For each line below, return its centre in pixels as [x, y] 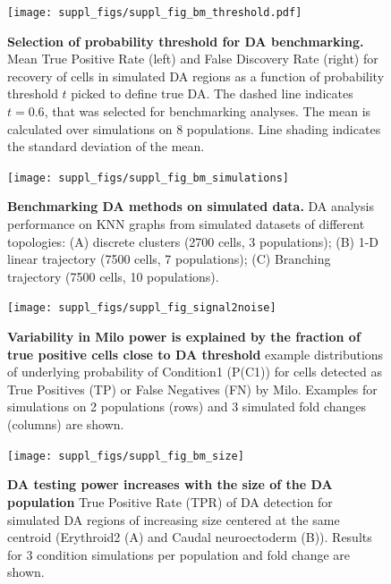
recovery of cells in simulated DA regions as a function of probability [196, 76]
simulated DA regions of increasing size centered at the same [174, 519]
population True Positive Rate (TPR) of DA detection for [170, 501]
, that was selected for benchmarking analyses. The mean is [208, 111]
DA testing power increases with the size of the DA [170, 484]
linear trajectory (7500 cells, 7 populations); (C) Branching [169, 259]
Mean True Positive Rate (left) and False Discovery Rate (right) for [193, 59]
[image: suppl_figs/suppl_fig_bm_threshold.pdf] [155, 13]
